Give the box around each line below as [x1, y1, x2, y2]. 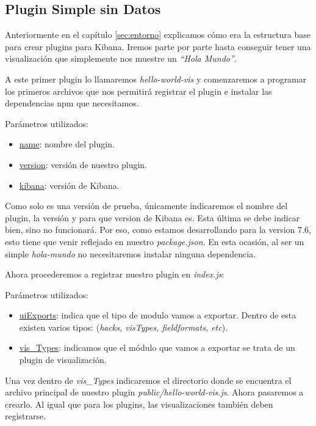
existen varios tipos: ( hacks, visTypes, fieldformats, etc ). [19, 320, 228, 333]
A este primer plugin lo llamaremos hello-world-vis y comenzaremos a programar [5, 72, 307, 85]
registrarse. [5, 409, 46, 422]
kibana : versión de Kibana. [19, 178, 120, 191]
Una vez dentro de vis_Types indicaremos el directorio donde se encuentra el [5, 373, 292, 386]
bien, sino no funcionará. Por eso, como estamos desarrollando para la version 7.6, [5, 223, 311, 236]
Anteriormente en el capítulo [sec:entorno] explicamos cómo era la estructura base [5, 28, 311, 41]
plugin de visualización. [19, 353, 107, 366]
